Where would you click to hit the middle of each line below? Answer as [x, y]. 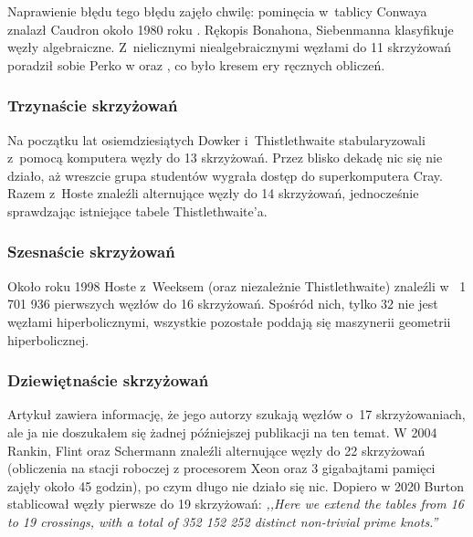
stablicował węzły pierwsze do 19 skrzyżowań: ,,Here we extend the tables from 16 [236, 504]
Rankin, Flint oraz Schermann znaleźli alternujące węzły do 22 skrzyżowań [216, 450]
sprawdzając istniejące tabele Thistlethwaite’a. [137, 211]
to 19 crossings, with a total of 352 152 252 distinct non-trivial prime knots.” [223, 521]
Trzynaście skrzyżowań [93, 105]
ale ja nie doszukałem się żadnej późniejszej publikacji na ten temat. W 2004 [222, 432]
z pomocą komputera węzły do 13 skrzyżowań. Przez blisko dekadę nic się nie [225, 158]
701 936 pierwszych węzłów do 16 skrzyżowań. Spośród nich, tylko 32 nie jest [223, 304]
